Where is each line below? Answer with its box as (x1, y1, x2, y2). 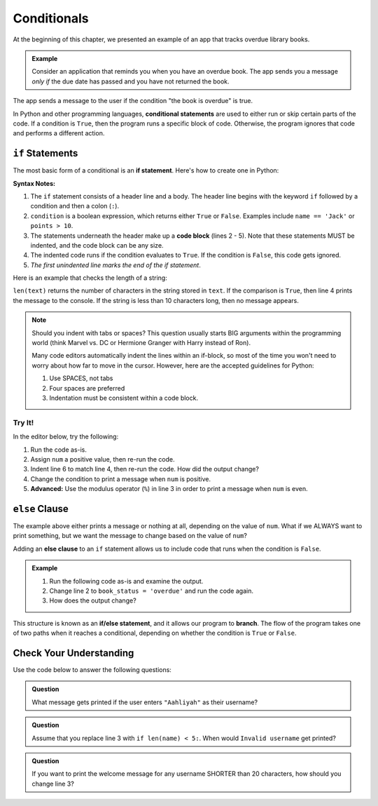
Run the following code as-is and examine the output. (49, 577, 204, 585)
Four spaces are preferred (49, 384, 125, 392)
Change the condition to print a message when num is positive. (30, 474, 211, 483)
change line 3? (31, 779, 75, 788)
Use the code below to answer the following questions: (13, 666, 171, 674)
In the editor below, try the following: (13, 432, 119, 441)
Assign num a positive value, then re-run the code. (30, 455, 175, 463)
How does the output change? (49, 596, 136, 605)
